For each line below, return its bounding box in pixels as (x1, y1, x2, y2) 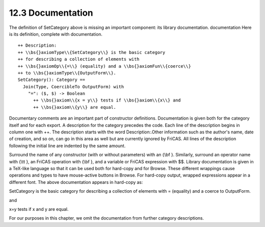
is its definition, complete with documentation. (9, 31, 103, 37)
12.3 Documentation (9, 7, 93, 18)
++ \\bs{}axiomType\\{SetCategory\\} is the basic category (18, 50, 165, 55)
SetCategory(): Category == (18, 77, 85, 83)
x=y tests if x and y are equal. (9, 206, 69, 212)
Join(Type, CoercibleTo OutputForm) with (23, 84, 124, 89)
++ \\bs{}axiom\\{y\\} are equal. (33, 104, 116, 110)
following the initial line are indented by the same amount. (9, 143, 126, 149)
